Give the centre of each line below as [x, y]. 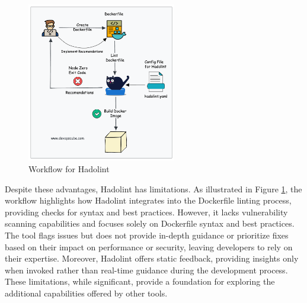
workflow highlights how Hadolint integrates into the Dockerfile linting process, [148, 200]
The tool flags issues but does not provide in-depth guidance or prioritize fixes [147, 235]
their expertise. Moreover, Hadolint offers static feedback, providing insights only [152, 258]
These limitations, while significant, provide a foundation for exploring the [140, 281]
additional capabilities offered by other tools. [86, 293]
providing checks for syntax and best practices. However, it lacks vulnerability [146, 212]
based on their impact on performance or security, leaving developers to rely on [149, 246]
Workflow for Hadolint [69, 168]
